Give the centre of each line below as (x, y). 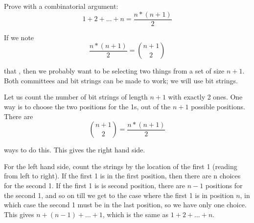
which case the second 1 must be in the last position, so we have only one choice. (125, 205)
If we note (19, 37)
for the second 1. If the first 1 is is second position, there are (95, 185)
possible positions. (218, 107)
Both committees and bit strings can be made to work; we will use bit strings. (121, 80)
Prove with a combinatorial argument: (61, 6)
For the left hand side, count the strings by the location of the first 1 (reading (121, 166)
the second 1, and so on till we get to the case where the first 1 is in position (119, 195)
